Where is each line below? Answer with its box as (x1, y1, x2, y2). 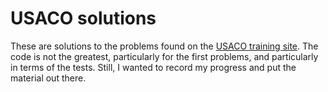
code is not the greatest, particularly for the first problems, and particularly (10, 50, 319, 62)
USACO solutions (10, 7, 157, 30)
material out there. (10, 72, 87, 84)
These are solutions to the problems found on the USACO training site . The (10, 40, 319, 52)
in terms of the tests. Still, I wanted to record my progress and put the (10, 61, 297, 73)
